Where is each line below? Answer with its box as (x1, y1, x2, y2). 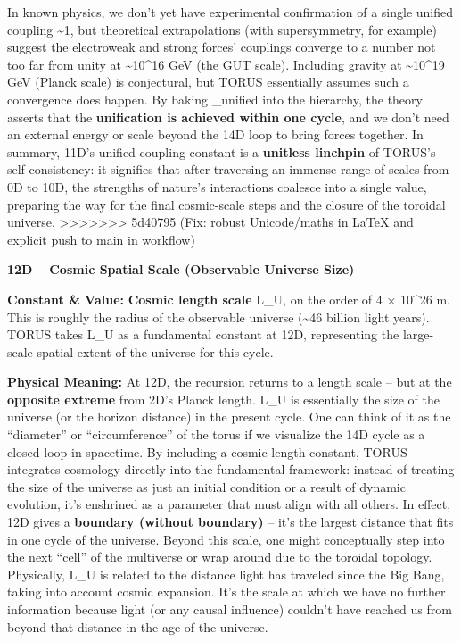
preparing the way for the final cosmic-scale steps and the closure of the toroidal (7, 195, 446, 213)
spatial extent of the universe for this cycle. (37, 342, 274, 361)
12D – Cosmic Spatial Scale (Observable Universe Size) (7, 260, 355, 279)
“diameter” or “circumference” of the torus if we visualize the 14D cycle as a (7, 425, 425, 444)
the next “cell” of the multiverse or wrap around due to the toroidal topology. (7, 547, 432, 566)
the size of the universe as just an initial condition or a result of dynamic (7, 477, 406, 496)
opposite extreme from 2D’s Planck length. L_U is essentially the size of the (7, 389, 440, 408)
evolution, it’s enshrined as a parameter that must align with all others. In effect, (7, 495, 451, 513)
